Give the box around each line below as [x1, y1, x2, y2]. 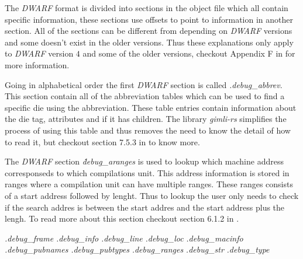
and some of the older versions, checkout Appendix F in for [82, 47, 295, 60]
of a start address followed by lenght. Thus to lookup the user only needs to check [5, 189, 299, 201]
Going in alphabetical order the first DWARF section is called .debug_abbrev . [5, 78, 283, 90]
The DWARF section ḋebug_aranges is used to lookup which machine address [5, 155, 284, 167]
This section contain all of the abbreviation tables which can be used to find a [5, 90, 285, 102]
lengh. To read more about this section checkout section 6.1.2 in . [5, 212, 239, 225]
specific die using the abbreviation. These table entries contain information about [5, 101, 297, 113]
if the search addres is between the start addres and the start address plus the [5, 201, 285, 213]
